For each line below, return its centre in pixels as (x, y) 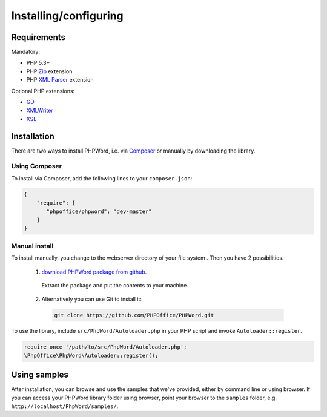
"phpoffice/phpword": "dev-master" (99, 211)
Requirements (38, 37)
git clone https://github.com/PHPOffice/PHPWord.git (134, 315)
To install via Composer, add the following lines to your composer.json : (102, 178)
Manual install (32, 246)
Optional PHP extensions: (43, 91)
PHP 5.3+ (38, 63)
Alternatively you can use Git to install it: (92, 299)
